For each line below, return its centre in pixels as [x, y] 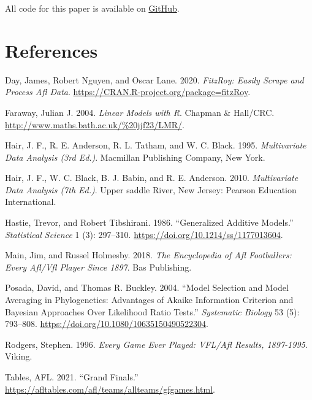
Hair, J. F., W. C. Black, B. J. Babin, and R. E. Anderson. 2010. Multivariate [152, 178]
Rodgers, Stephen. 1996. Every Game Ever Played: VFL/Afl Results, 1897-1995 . [156, 344]
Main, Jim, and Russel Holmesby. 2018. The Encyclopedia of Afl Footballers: [148, 255]
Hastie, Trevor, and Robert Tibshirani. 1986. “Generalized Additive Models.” [149, 222]
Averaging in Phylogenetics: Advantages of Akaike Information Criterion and [149, 300]
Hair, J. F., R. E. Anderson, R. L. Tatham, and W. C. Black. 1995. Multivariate [156, 145]
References [51, 50]
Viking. [19, 356]
